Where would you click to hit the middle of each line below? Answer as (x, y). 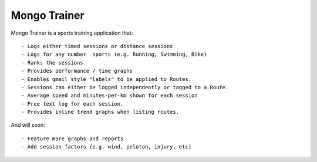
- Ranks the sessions (52, 63)
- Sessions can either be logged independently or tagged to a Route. (125, 87)
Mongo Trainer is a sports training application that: (72, 33)
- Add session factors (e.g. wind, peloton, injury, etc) (107, 147)
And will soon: (28, 125)
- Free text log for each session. (72, 104)
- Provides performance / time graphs (77, 71)
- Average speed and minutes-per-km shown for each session (109, 96)
